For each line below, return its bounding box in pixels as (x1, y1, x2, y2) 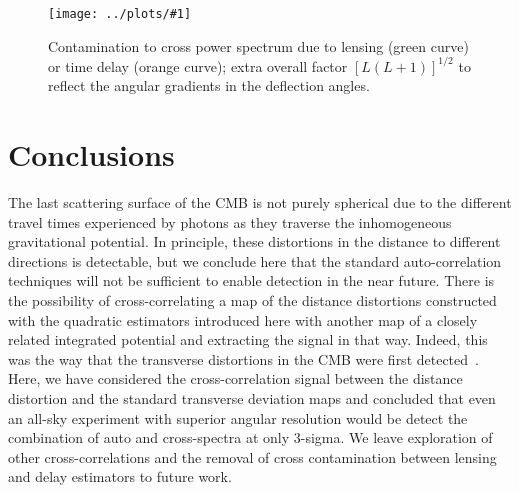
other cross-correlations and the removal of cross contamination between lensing (8, 446, 497, 467)
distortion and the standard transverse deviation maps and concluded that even (8, 388, 496, 408)
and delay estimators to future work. (8, 466, 232, 487)
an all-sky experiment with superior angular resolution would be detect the (8, 407, 468, 428)
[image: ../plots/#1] (48, 7, 192, 21)
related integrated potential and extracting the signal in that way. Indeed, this (8, 329, 488, 350)
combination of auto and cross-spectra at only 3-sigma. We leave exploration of (8, 427, 493, 448)
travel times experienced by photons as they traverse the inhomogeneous (8, 211, 452, 232)
